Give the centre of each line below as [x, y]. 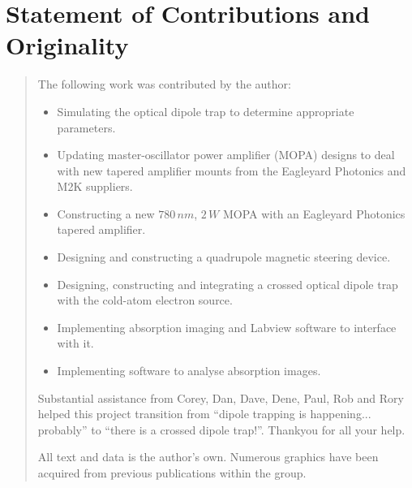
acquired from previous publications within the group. [172, 473]
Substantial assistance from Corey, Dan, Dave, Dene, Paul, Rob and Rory [221, 397]
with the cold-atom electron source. [145, 300]
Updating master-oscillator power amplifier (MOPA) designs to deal [226, 155]
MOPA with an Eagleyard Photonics [314, 213]
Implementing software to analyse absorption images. [189, 371]
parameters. [86, 127]
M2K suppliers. [95, 186]
